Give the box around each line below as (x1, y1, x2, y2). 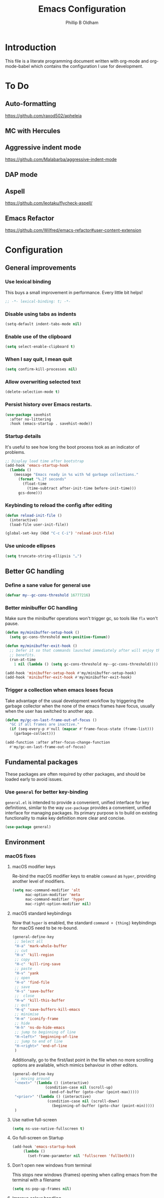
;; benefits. (9, 652, 36, 658)
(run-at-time (9, 657, 36, 662)
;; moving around (14, 1076, 50, 1081)
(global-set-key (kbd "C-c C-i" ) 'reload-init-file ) (5, 531, 115, 536)
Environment (5, 838, 45, 846)
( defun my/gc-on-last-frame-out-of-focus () (5, 717, 97, 723)
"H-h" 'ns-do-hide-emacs (14, 1025, 65, 1030)
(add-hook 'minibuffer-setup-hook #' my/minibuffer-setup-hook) (5, 670, 137, 675)
